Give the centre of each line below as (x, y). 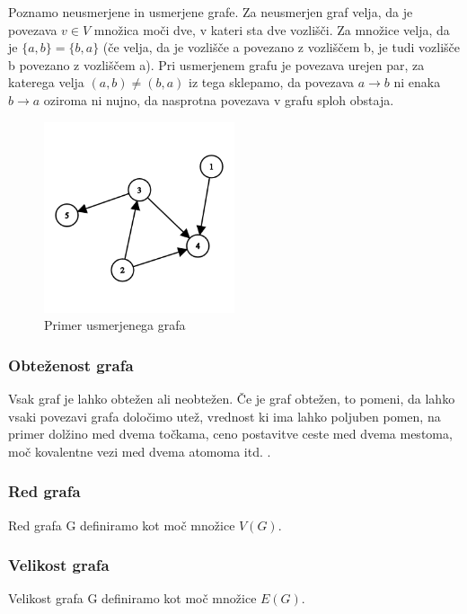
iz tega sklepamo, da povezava (272, 82)
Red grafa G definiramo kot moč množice (122, 525)
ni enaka (417, 82)
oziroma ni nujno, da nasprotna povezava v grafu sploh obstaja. (219, 99)
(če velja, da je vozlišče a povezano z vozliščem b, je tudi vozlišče (281, 47)
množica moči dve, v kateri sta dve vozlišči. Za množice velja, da (272, 29)
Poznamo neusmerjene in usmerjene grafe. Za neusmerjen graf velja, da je (211, 12)
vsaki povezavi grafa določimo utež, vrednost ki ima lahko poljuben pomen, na (225, 416)
